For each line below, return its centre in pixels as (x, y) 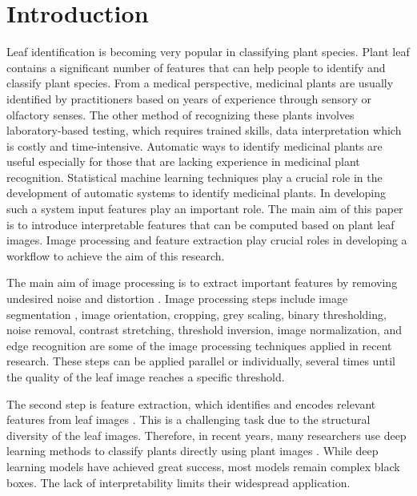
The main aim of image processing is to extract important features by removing (202, 282)
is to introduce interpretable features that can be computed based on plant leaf (200, 224)
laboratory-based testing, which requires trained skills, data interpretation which (204, 130)
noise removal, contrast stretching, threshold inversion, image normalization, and (204, 330)
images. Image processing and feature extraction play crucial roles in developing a (207, 240)
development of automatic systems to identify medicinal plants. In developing (196, 193)
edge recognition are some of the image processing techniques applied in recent (199, 345)
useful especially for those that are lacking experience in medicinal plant (183, 161)
